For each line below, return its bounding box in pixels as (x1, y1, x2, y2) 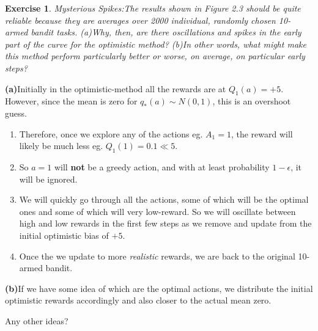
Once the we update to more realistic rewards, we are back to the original (19, 249, 295, 262)
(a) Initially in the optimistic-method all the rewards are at (5, 82, 226, 95)
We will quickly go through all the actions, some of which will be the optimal (19, 193, 309, 206)
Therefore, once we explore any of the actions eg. (19, 127, 203, 140)
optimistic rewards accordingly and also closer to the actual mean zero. (5, 294, 272, 307)
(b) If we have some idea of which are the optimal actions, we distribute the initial (5, 282, 313, 294)
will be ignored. (19, 172, 78, 185)
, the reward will (231, 127, 293, 140)
